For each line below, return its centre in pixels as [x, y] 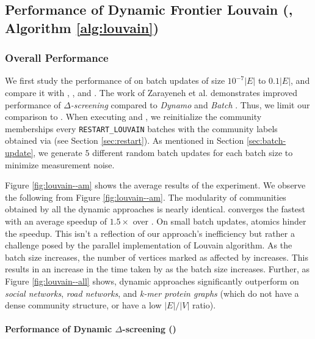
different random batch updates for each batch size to [193, 153]
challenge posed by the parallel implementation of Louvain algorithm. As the [149, 245]
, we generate [58, 153]
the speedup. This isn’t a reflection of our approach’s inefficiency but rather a [150, 233]
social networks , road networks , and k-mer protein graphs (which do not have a [152, 293]
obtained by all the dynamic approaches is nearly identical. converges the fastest [155, 209]
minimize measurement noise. [60, 164]
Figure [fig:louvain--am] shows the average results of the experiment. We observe [155, 185]
